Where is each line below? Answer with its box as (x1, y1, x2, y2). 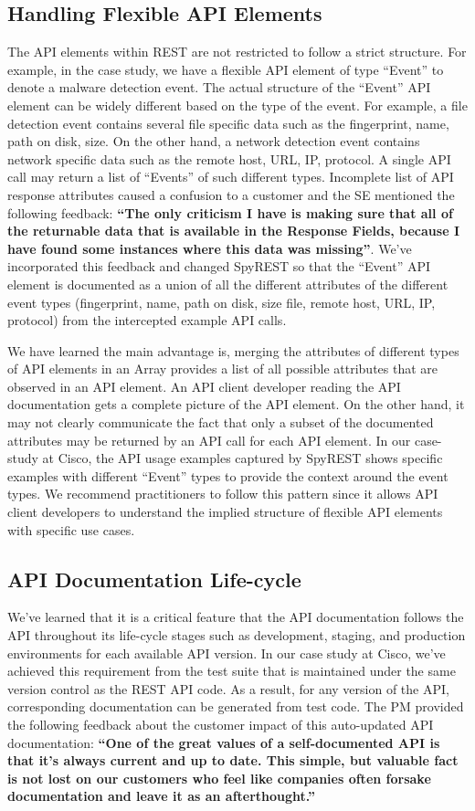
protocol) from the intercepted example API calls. (7, 311, 287, 330)
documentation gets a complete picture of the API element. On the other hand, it (7, 395, 465, 414)
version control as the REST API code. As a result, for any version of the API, (7, 679, 449, 698)
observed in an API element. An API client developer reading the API (7, 376, 401, 395)
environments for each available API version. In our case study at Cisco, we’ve (7, 643, 446, 662)
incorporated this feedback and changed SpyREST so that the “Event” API (7, 257, 431, 276)
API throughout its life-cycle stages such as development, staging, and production (7, 626, 466, 645)
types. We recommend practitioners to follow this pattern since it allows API (7, 484, 438, 503)
